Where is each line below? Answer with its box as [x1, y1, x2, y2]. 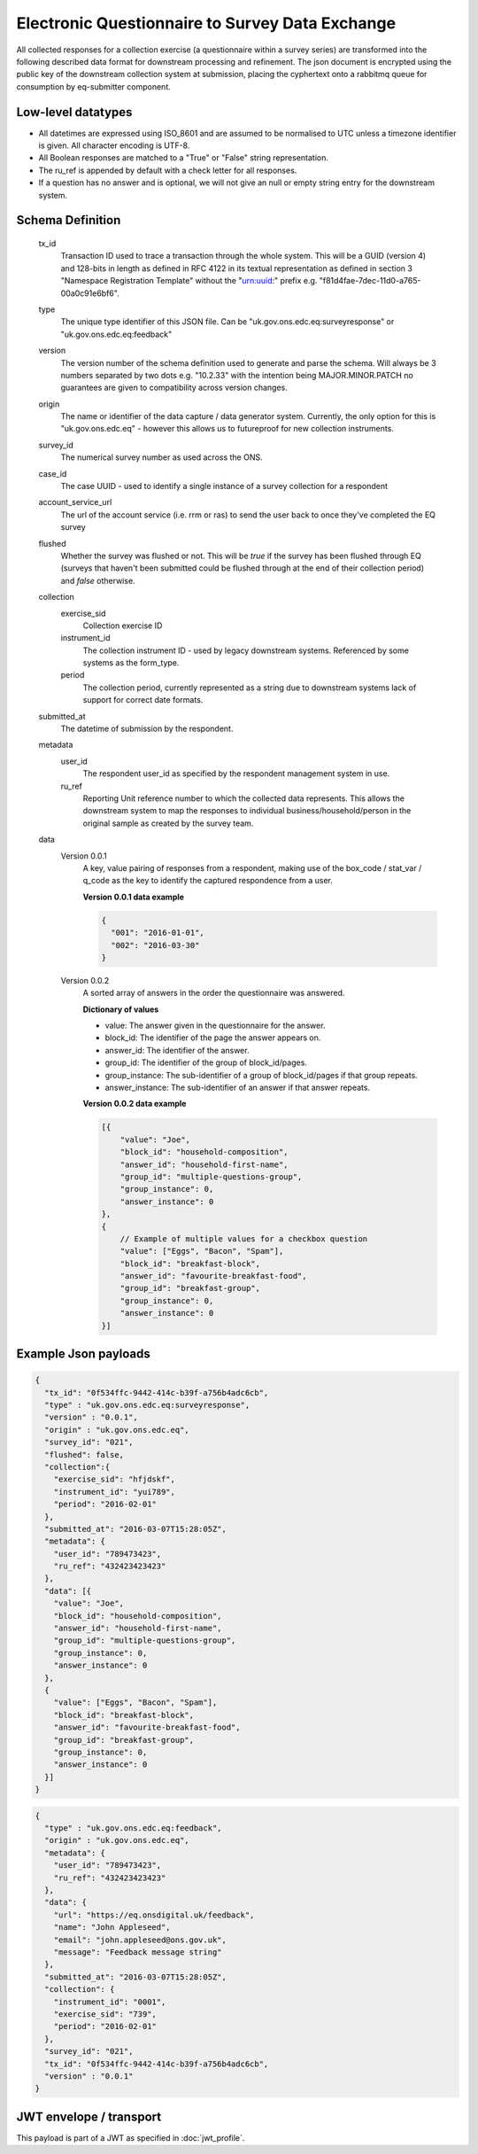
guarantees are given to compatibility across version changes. [60, 382, 288, 393]
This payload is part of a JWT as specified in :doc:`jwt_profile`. [16, 2132, 245, 2143]
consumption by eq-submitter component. [16, 81, 172, 92]
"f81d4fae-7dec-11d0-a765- [319, 276, 421, 286]
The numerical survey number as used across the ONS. [60, 452, 263, 463]
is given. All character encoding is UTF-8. [38, 140, 190, 151]
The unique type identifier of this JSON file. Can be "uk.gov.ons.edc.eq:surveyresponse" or [60, 316, 395, 327]
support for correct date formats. [82, 695, 204, 705]
